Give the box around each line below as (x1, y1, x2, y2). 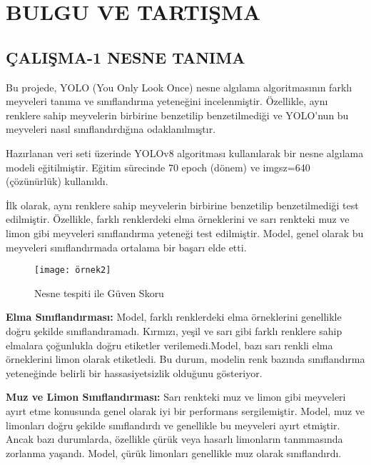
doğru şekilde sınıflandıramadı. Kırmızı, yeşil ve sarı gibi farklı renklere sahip (6, 323, 342, 338)
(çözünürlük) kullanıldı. (6, 174, 108, 189)
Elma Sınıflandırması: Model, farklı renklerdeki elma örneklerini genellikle (6, 309, 342, 324)
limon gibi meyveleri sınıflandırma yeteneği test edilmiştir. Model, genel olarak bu (6, 225, 364, 240)
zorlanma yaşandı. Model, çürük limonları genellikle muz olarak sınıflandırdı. (6, 445, 342, 460)
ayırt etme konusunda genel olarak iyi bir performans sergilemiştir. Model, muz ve (6, 403, 365, 418)
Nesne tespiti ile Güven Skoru (34, 285, 164, 300)
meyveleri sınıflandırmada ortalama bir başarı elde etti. (6, 239, 247, 254)
